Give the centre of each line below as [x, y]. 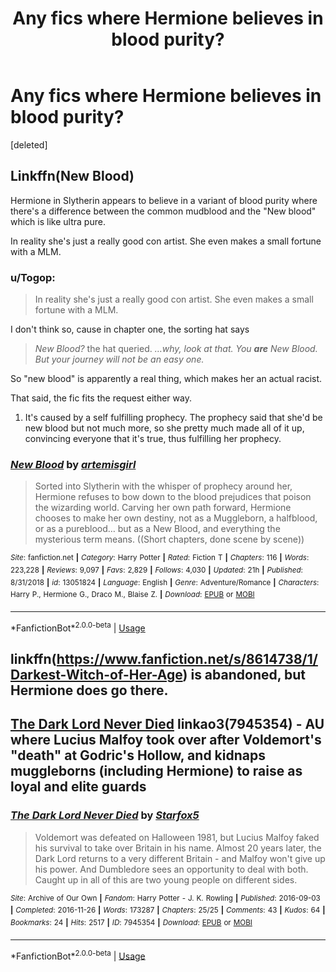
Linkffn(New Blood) [72, 176]
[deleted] [29, 144]
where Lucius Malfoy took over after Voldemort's [166, 740]
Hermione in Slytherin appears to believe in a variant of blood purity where [164, 200]
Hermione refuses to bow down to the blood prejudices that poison [173, 497]
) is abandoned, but [244, 675]
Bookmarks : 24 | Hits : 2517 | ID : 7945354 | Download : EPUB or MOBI [131, 923]
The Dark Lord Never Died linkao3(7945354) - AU [167, 724]
